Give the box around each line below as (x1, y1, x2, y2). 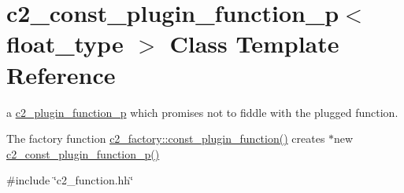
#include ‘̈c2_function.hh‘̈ (6, 172, 134, 188)
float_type (6, 27, 124, 60)
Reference (6, 58, 116, 90)
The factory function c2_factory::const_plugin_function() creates (6, 130, 325, 147)
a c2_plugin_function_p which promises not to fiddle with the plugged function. (6, 104, 398, 120)
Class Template (169, 27, 339, 60)
